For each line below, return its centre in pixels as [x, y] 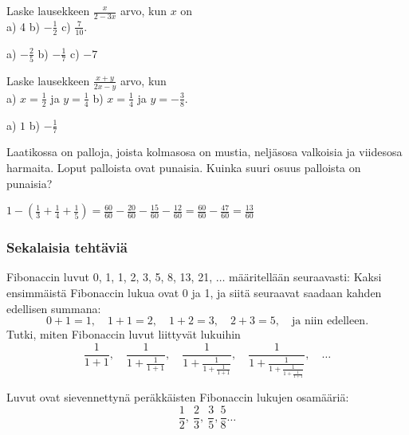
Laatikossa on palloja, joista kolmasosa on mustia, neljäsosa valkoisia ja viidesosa [204, 152]
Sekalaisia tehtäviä [67, 247]
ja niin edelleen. [330, 321]
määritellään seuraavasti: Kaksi [305, 277]
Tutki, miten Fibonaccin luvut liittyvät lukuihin [124, 334]
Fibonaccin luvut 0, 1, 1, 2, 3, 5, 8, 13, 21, [110, 277]
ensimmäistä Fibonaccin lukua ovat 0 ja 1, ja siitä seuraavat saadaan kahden [194, 293]
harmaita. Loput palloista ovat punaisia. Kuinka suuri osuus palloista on [184, 168]
